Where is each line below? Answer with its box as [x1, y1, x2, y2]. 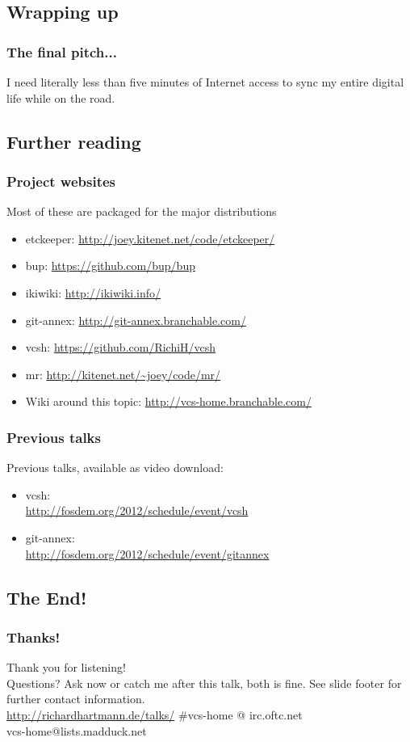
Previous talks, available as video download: [6, 459, 224, 476]
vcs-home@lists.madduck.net [6, 722, 147, 739]
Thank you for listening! [6, 659, 126, 676]
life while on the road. [6, 89, 115, 106]
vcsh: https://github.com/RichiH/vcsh [25, 339, 216, 356]
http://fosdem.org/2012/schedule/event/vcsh [25, 502, 249, 519]
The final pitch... [6, 41, 117, 61]
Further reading [6, 129, 141, 154]
